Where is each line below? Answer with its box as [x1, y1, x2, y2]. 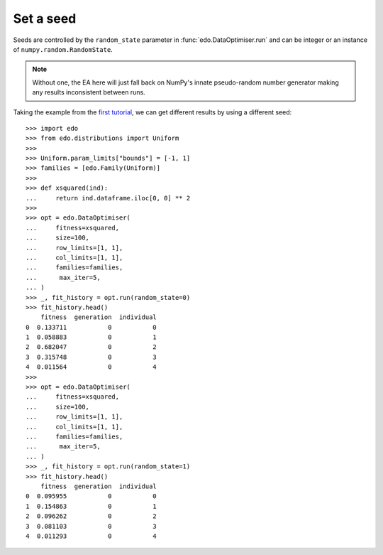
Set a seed [13, 11, 77, 26]
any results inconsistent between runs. [32, 88, 145, 97]
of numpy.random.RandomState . [13, 45, 113, 53]
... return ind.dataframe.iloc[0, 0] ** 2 [26, 194, 191, 202]
